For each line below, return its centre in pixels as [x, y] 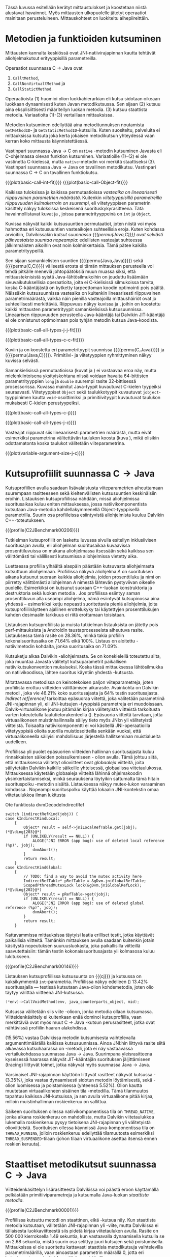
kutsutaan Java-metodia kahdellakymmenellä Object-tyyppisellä [72, 509]
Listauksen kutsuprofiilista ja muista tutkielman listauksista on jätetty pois [82, 624]
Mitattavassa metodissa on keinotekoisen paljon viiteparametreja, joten [79, 682]
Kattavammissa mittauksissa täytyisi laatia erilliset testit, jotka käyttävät [80, 935]
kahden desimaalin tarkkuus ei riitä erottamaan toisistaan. [65, 614]
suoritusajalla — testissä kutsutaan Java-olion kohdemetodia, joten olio [79, 987]
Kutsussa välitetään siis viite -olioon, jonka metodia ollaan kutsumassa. [79, 1011]
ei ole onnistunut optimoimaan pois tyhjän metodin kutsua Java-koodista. [82, 320]
